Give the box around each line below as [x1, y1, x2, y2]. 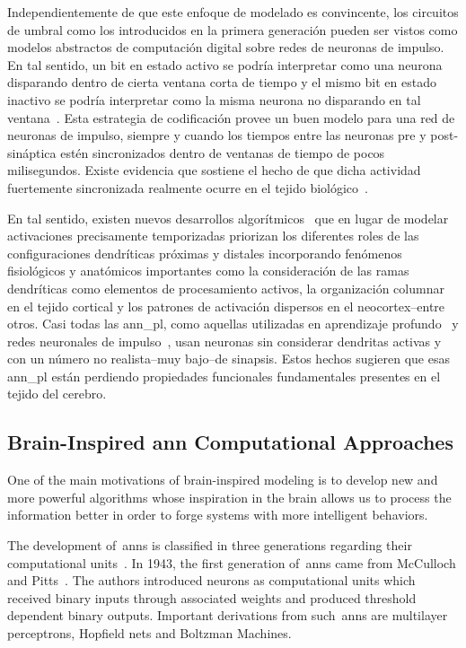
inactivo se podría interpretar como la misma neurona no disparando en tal [7, 90, 421, 109]
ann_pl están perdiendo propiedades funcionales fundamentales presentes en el [7, 366, 441, 385]
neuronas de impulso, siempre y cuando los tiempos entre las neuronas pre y [7, 126, 426, 144]
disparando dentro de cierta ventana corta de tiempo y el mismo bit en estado [7, 73, 436, 92]
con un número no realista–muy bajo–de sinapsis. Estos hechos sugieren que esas [7, 349, 450, 368]
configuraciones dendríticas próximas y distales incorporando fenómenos [7, 243, 402, 262]
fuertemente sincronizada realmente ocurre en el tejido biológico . [7, 178, 368, 197]
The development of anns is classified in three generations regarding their [7, 536, 412, 555]
